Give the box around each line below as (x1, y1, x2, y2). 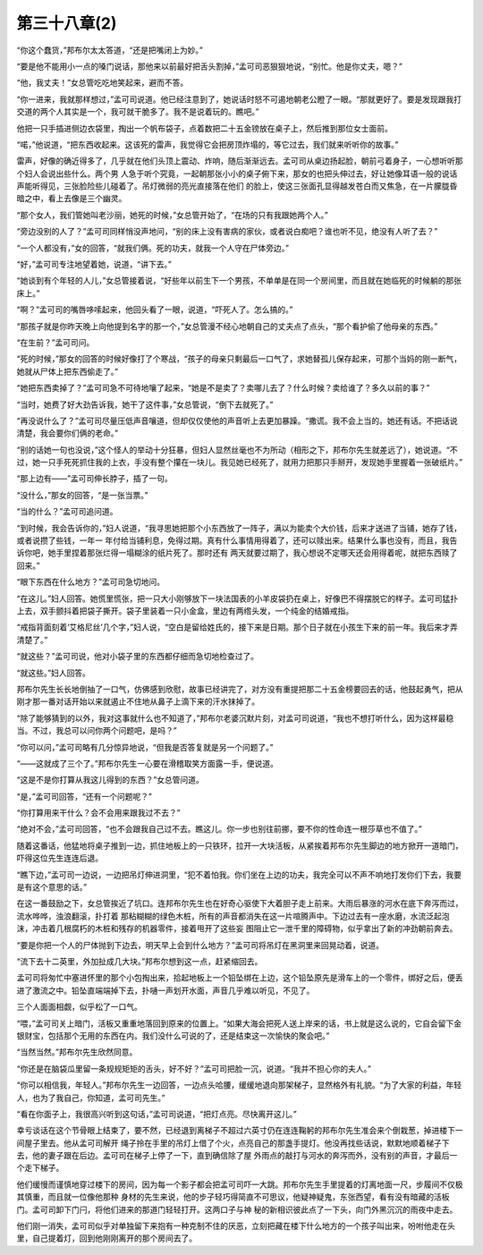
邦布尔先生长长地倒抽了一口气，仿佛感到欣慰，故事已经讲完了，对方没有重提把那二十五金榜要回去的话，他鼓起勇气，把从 (16, 683, 463, 694)
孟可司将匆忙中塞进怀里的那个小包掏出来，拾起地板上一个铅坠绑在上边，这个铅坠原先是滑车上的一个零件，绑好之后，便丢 (16, 972, 463, 983)
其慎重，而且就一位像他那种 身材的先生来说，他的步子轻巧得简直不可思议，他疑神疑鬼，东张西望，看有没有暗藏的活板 (16, 1191, 450, 1202)
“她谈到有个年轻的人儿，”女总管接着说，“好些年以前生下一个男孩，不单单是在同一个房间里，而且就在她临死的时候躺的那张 (16, 276, 462, 286)
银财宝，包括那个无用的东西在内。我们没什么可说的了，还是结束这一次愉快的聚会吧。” (16, 1030, 330, 1041)
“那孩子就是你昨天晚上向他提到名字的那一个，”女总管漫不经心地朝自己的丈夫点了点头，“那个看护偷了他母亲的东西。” (16, 320, 438, 331)
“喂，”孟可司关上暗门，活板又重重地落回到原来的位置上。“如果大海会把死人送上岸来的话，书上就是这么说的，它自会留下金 (16, 1018, 462, 1029)
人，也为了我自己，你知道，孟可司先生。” (16, 1092, 165, 1103)
